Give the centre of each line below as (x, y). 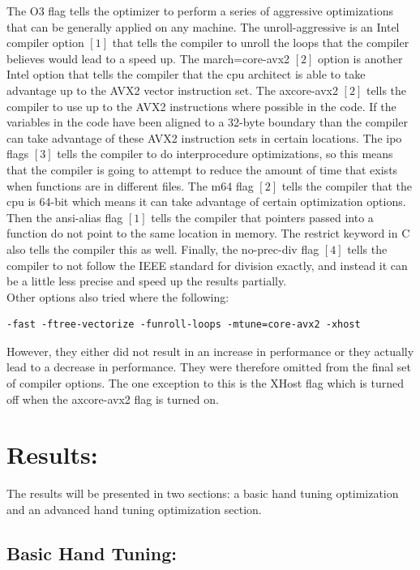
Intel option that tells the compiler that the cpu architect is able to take (186, 74)
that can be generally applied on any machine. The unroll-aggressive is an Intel (203, 26)
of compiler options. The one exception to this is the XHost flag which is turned (206, 383)
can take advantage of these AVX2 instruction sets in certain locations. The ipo (204, 137)
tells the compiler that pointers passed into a (262, 217)
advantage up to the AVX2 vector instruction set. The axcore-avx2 (172, 90)
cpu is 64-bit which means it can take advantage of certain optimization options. (206, 201)
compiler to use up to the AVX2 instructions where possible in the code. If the (201, 106)
